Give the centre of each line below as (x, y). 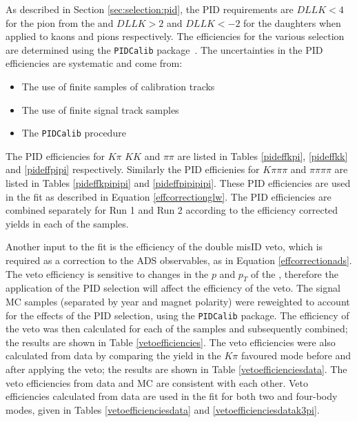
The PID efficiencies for (55, 155)
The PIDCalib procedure (74, 133)
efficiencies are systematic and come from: (94, 63)
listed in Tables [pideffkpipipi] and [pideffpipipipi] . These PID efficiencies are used (178, 183)
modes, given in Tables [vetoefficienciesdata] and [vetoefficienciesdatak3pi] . (163, 409)
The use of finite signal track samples (100, 109)
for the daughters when (292, 22)
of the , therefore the (295, 273)
